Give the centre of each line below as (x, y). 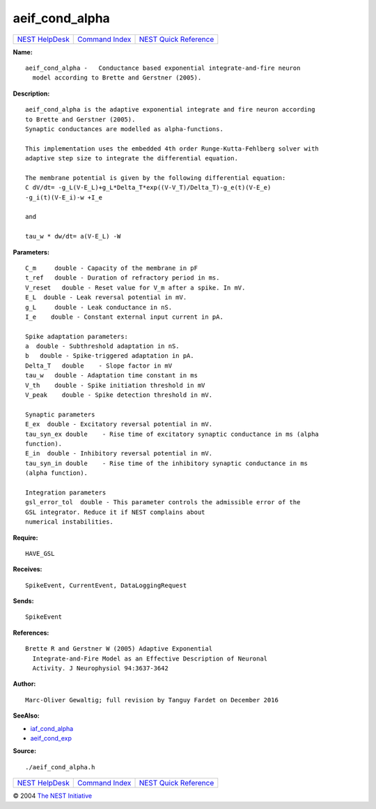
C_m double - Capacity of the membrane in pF (112, 268)
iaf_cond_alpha (52, 728)
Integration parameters (66, 492)
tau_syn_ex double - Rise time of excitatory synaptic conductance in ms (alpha (172, 434)
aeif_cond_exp (51, 738)
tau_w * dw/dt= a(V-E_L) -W (73, 236)
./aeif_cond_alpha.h (60, 767)
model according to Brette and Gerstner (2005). (117, 78)
